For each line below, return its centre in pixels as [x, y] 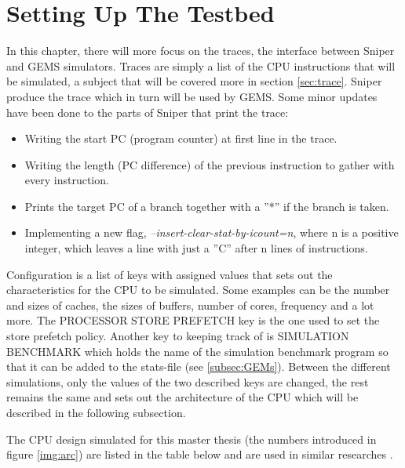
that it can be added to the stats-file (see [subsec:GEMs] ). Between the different [199, 366]
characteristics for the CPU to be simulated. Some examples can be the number [198, 290]
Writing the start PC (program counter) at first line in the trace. [181, 138]
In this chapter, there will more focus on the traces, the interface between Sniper [201, 51]
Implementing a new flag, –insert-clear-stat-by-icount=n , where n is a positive [212, 232]
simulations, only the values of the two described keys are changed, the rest [188, 381]
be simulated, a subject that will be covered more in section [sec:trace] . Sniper [194, 81]
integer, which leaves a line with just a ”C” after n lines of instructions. [196, 248]
